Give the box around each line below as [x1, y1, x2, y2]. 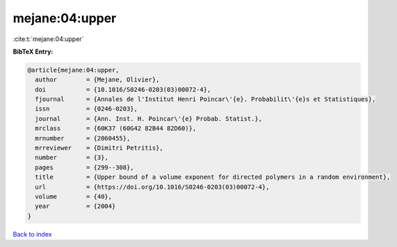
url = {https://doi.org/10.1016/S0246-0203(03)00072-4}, [35, 183, 270, 191]
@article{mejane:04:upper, [27, 66, 120, 74]
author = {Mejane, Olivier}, [35, 76, 160, 83]
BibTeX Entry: [13, 47, 54, 56]
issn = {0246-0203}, [35, 105, 138, 113]
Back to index [13, 230, 52, 238]
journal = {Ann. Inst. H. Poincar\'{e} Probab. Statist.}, [35, 115, 263, 122]
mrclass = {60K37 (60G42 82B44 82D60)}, [35, 125, 197, 132]
